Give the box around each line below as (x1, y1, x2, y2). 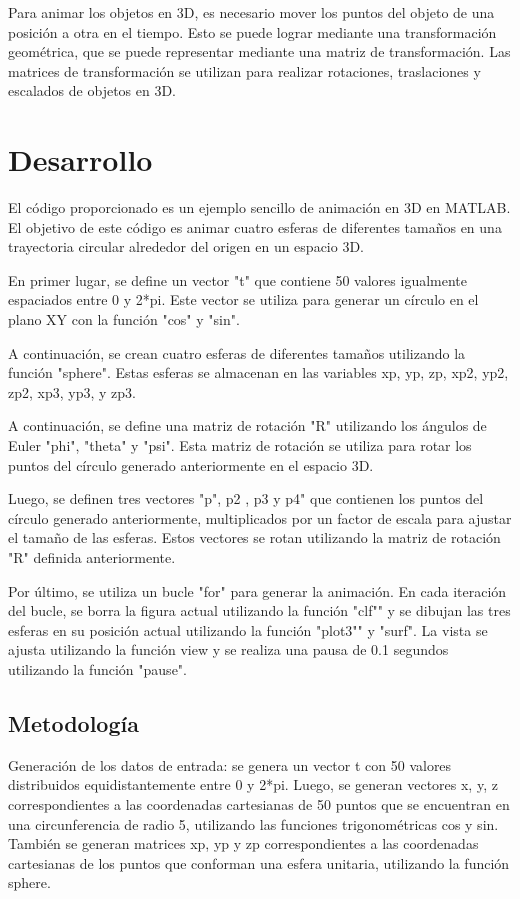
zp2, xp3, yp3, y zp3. (8, 381, 136, 402)
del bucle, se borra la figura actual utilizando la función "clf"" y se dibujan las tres (8, 600, 511, 621)
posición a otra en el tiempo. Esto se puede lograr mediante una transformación (8, 21, 497, 42)
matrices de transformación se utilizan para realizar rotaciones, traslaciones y (8, 60, 481, 81)
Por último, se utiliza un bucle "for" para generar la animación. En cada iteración (8, 580, 507, 601)
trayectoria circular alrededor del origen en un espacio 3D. (8, 236, 364, 257)
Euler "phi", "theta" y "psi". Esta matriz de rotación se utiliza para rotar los (8, 435, 472, 456)
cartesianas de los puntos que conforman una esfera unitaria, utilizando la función (8, 852, 510, 873)
